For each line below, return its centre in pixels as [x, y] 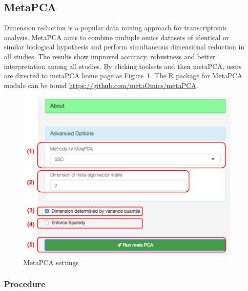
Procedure [25, 284]
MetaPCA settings [51, 262]
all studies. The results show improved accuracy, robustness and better [110, 56]
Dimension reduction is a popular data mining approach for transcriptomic [116, 28]
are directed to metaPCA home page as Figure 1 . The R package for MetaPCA [123, 76]
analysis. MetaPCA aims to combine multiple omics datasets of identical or [116, 37]
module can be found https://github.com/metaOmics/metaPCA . [101, 85]
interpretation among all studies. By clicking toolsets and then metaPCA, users [123, 66]
